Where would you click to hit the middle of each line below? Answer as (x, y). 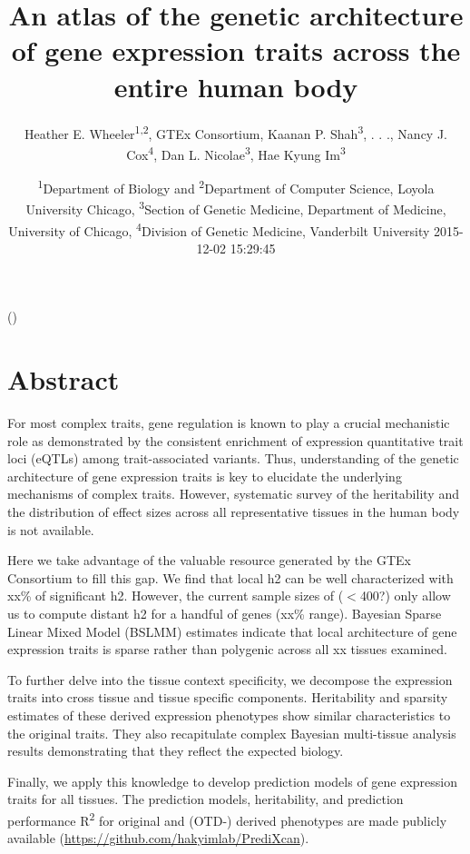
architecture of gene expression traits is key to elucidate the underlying (205, 476)
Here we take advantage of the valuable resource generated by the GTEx (209, 560)
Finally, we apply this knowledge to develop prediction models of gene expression (233, 781)
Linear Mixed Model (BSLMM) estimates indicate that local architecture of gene (232, 631)
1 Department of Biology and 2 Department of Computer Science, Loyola (236, 187)
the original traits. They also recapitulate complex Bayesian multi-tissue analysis (232, 733)
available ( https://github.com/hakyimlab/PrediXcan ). (158, 838)
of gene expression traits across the (236, 50)
